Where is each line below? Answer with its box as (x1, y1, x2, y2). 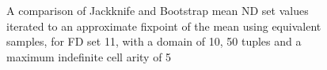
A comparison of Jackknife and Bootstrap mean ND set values (6, 2, 309, 18)
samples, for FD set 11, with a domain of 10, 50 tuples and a (6, 33, 302, 50)
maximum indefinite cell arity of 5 (6, 48, 172, 64)
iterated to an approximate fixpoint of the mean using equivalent (6, 17, 321, 34)
